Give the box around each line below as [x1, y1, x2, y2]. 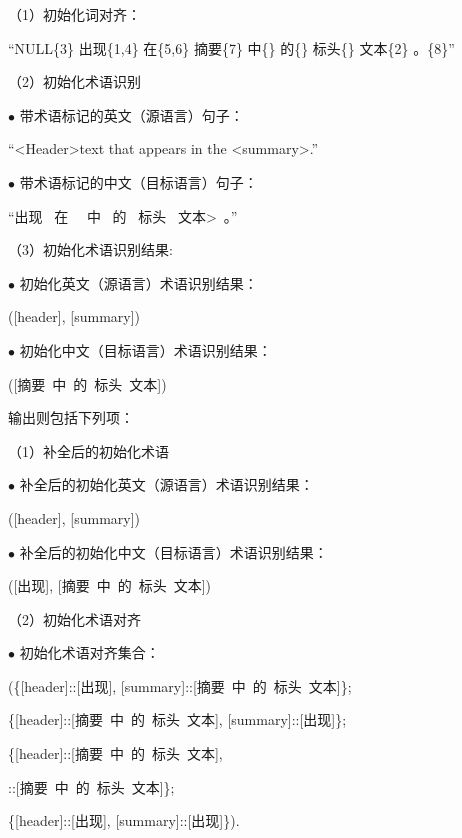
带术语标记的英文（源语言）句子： [19, 104, 244, 125]
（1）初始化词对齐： [8, 4, 141, 24]
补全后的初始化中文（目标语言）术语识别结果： [19, 541, 328, 562]
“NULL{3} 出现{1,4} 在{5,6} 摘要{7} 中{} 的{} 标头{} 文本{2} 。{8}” [8, 37, 455, 58]
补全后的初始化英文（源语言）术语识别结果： [19, 474, 314, 495]
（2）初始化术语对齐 [8, 608, 141, 629]
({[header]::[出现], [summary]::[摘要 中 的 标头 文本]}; [8, 675, 352, 696]
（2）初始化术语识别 [8, 71, 141, 92]
